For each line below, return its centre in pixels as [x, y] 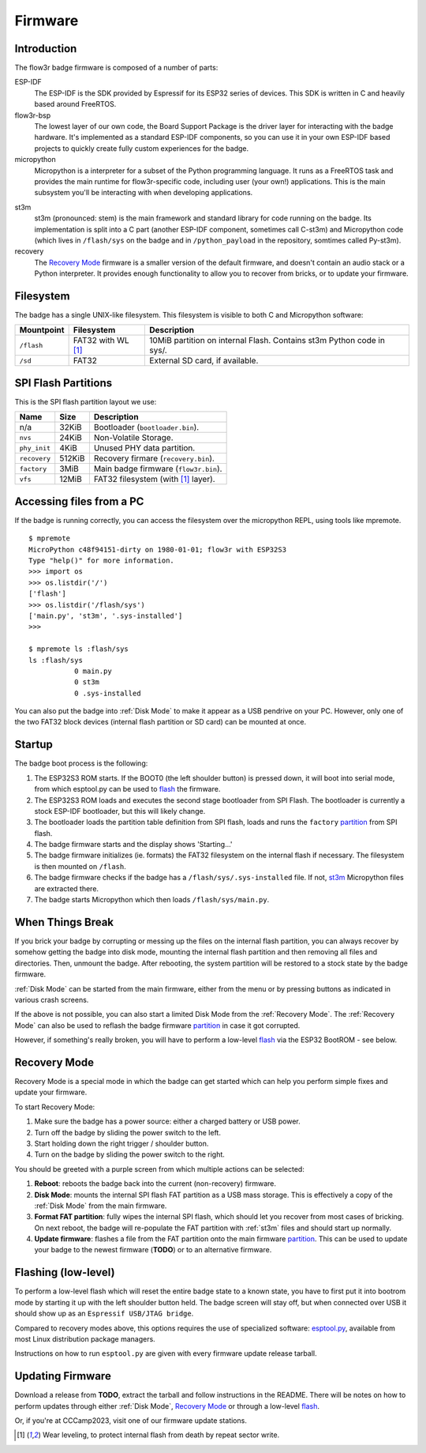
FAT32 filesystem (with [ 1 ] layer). [155, 480]
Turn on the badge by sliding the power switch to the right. [129, 1154]
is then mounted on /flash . [80, 866]
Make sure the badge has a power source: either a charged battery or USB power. [168, 1121]
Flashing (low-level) [65, 1272]
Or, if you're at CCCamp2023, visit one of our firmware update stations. [131, 1421]
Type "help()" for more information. [102, 560]
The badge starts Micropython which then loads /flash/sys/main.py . [152, 900]
